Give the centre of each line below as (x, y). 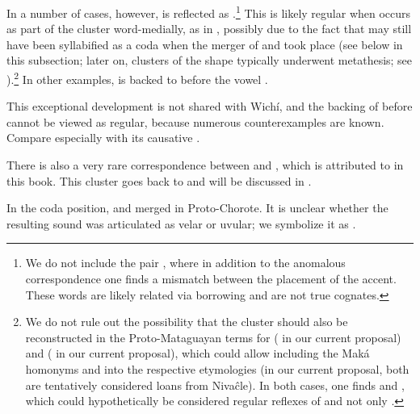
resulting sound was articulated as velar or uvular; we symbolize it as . (181, 223)
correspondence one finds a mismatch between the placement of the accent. (211, 279)
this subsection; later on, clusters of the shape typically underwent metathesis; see (210, 60)
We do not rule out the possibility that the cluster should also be (187, 322)
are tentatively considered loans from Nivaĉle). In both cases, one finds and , (215, 385)
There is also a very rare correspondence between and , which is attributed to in (205, 165)
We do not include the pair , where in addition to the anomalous (185, 263)
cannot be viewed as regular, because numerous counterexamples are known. (195, 121)
